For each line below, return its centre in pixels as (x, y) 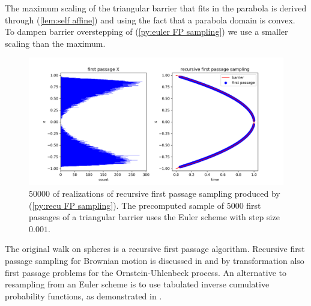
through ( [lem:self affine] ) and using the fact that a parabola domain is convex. (150, 19)
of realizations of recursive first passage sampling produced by (166, 193)
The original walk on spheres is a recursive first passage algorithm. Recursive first (155, 249)
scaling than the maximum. (55, 43)
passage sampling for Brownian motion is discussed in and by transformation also (155, 260)
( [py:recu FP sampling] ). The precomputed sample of (126, 205)
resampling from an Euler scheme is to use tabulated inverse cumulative (137, 284)
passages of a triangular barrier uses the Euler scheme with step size (154, 217)
